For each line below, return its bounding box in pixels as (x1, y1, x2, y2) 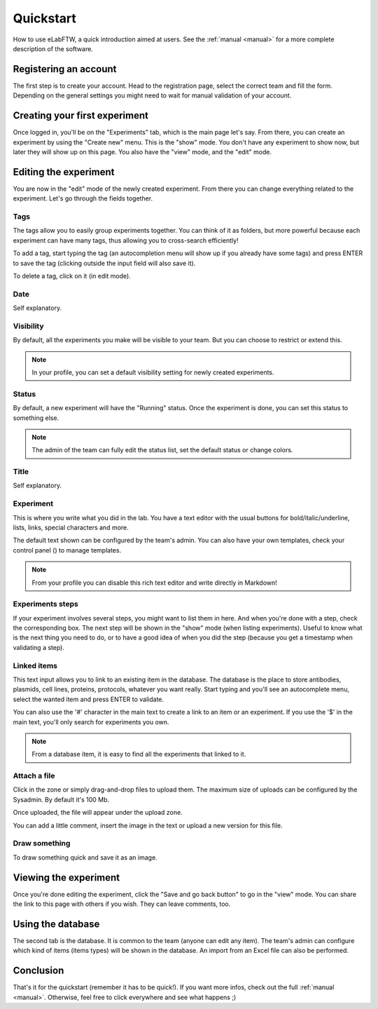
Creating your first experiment (13, 109, 148, 122)
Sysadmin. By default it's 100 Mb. (13, 795, 110, 804)
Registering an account (13, 63, 117, 75)
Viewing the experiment (13, 872, 120, 883)
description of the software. (13, 44, 94, 53)
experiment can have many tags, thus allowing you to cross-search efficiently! (13, 236, 239, 245)
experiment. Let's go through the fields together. (13, 194, 153, 203)
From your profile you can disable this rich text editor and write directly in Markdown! (31, 578, 278, 587)
